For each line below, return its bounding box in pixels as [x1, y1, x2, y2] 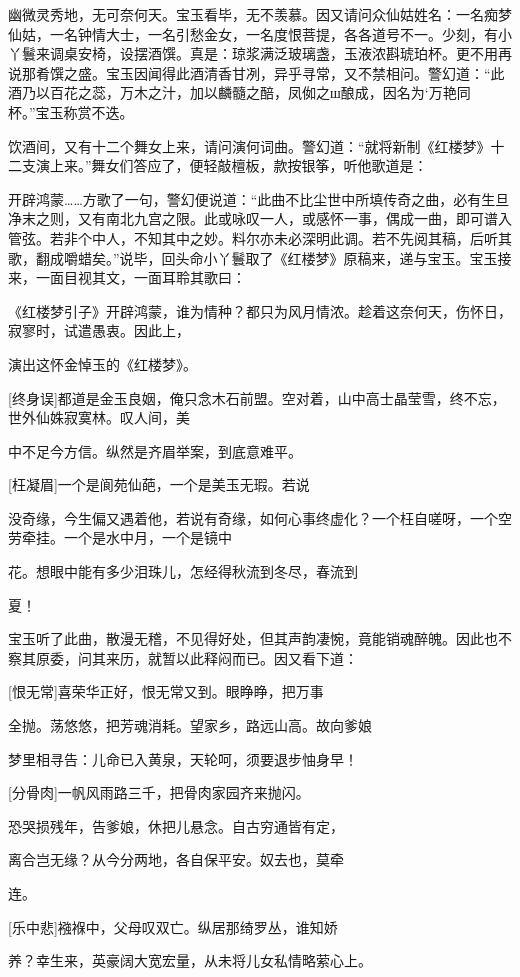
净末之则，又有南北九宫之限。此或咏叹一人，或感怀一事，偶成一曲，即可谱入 [8, 208, 512, 229]
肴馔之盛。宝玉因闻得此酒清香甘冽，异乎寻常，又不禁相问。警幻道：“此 [35, 62, 505, 83]
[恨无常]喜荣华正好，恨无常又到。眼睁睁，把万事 [8, 681, 324, 702]
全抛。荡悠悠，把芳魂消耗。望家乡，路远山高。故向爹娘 [8, 715, 372, 736]
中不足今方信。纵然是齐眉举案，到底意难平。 [8, 440, 302, 461]
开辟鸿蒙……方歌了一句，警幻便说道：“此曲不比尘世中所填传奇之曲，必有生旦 [8, 188, 510, 209]
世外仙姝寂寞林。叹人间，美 [8, 407, 190, 428]
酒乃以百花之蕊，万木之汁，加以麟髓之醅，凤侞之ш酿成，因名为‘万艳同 [8, 82, 471, 103]
